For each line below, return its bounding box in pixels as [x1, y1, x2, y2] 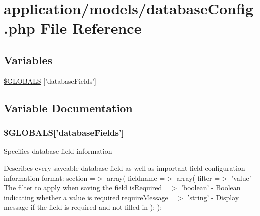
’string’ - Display [187, 192, 239, 202]
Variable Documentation [4, 100, 133, 115]
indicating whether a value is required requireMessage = [4, 192, 176, 202]
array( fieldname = [107, 172, 165, 183]
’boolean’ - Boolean [181, 182, 241, 193]
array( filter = [176, 172, 220, 183]
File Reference [40, 18, 142, 38]
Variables [4, 52, 53, 67]
